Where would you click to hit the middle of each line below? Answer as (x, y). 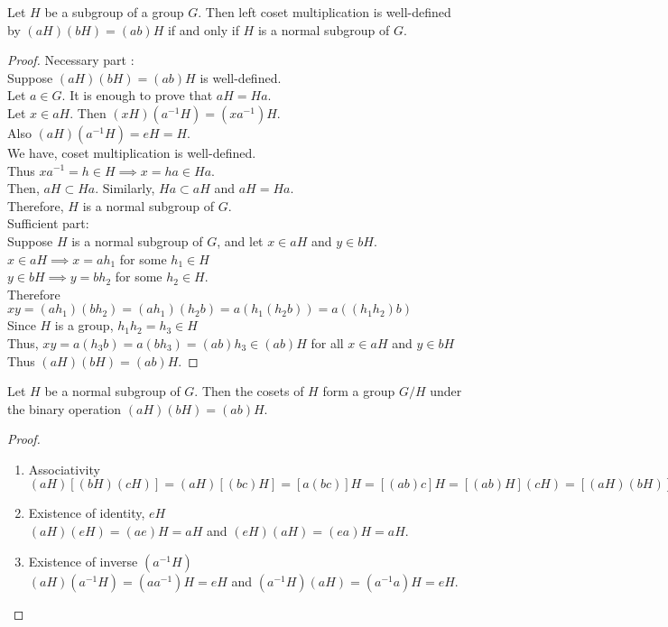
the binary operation (65, 408)
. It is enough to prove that (137, 95)
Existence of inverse (83, 561)
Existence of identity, (87, 513)
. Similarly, (125, 188)
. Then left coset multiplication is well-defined (325, 12)
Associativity (64, 469)
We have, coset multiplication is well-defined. (132, 152)
